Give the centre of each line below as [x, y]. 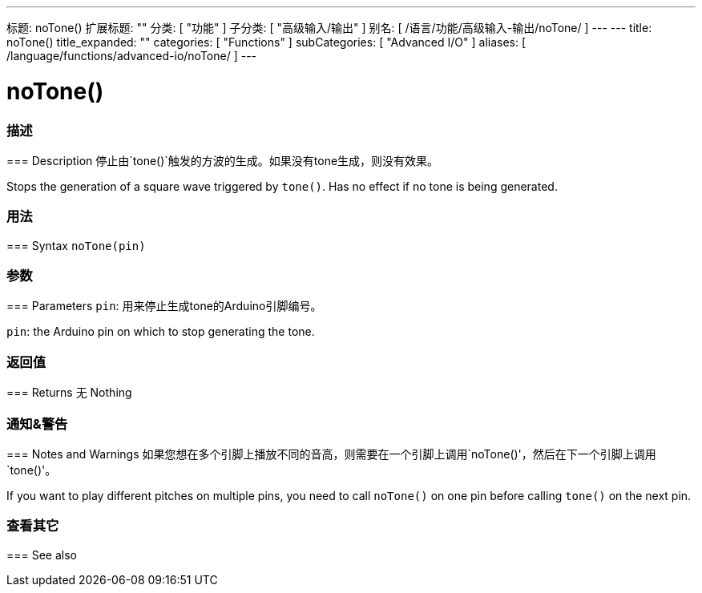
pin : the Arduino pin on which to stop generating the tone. [161, 332]
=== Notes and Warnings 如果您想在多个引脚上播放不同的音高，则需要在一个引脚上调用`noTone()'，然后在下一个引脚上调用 [331, 454]
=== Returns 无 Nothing [69, 393]
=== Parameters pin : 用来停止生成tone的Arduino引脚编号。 [164, 306]
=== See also [42, 555]
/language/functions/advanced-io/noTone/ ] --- [132, 56]
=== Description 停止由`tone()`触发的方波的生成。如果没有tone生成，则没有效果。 [223, 160]
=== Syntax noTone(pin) [76, 245]
